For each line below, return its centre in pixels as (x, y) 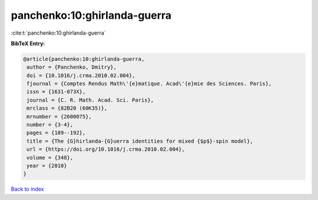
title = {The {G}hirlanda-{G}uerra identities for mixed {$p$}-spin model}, (140, 141)
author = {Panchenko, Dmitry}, (72, 67)
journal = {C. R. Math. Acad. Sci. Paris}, (90, 100)
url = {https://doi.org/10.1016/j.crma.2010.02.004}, (106, 149)
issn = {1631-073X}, (56, 92)
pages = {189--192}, (56, 133)
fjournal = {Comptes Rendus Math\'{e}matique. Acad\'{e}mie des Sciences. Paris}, (149, 84)
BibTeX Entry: (28, 43)
